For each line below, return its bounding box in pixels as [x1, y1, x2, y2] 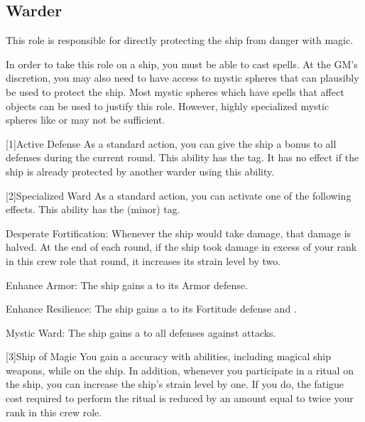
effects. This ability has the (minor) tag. [6, 202, 180, 217]
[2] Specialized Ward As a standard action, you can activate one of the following [6, 188, 352, 202]
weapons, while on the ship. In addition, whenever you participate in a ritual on [6, 362, 354, 377]
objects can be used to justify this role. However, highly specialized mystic [6, 98, 329, 113]
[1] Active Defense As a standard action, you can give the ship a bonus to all [6, 136, 337, 151]
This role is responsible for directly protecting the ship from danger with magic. [6, 33, 354, 48]
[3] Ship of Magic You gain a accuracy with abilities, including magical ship [6, 349, 331, 364]
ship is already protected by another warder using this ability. [6, 163, 275, 178]
